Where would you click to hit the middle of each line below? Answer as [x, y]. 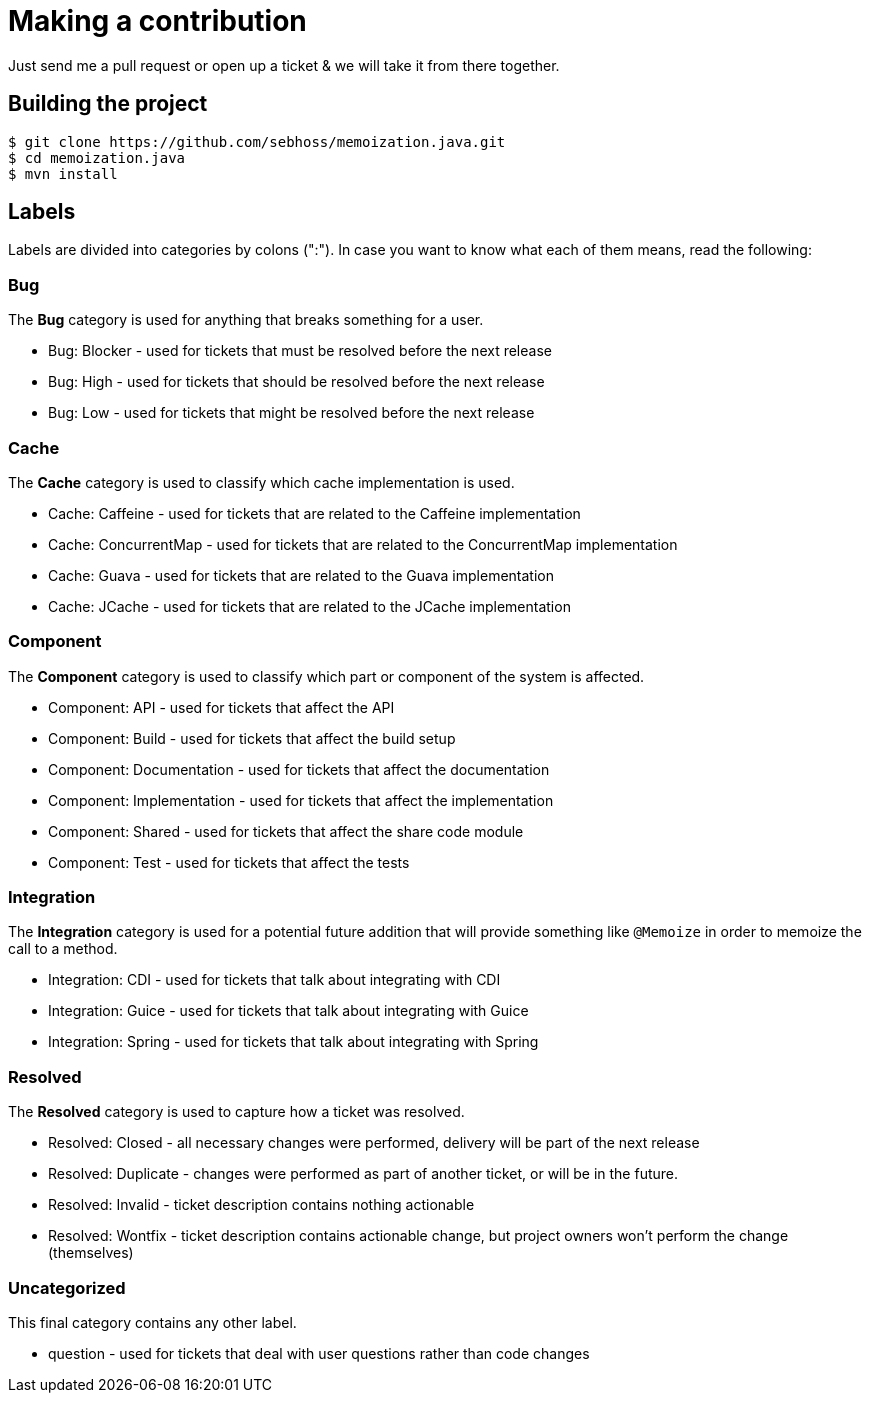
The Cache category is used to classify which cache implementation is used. [261, 482]
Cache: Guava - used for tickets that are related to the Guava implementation [301, 575]
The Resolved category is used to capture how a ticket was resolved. [236, 1112]
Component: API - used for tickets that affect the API [221, 707]
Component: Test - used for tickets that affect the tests [229, 862]
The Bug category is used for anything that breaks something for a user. [246, 320]
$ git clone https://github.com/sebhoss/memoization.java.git [257, 141]
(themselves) [91, 1253]
